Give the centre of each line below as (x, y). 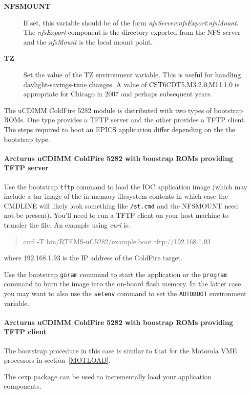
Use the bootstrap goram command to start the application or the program (116, 274)
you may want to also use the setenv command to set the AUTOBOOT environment (125, 293)
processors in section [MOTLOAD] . (57, 360)
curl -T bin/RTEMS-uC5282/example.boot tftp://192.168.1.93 (117, 241)
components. (23, 386)
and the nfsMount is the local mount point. (88, 41)
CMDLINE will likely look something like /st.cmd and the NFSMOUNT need (121, 205)
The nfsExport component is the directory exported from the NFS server (132, 32)
